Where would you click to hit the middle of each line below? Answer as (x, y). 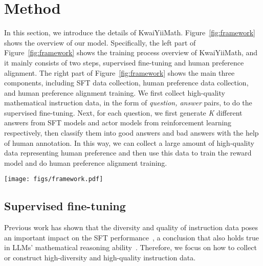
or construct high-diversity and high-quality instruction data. (100, 258)
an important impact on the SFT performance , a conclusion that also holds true (132, 237)
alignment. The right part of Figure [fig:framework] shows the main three (119, 72)
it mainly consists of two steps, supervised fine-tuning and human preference (124, 62)
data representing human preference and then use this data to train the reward (128, 153)
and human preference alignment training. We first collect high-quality (115, 92)
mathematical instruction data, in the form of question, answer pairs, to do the (128, 103)
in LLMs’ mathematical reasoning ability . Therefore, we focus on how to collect (130, 247)
